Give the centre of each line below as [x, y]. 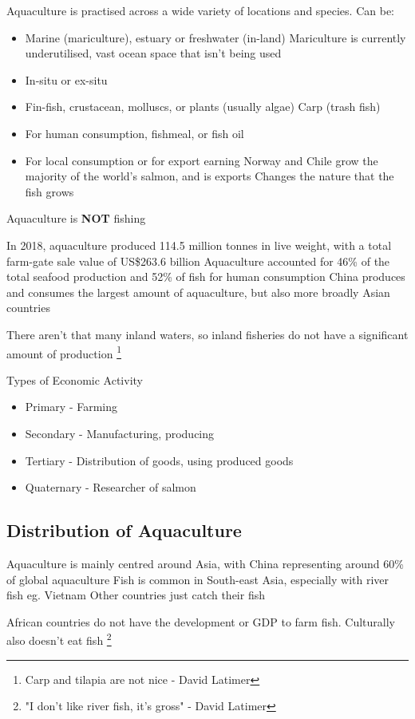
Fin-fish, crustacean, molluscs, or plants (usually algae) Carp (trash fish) [203, 107]
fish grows [49, 191]
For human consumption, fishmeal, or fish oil [134, 133]
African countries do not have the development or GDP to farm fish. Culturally [201, 621]
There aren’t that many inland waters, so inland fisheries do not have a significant [207, 334]
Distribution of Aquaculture [124, 530]
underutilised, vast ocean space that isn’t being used [153, 53]
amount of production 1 [64, 352]
